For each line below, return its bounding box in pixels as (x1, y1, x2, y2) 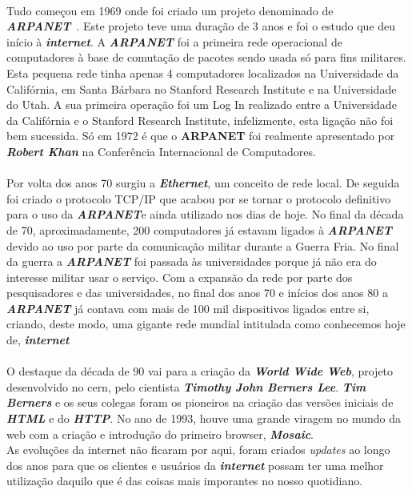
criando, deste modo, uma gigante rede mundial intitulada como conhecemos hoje (6, 315, 406, 332)
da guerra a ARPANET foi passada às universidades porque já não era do (6, 253, 377, 270)
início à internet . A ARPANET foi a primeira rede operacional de (6, 33, 342, 50)
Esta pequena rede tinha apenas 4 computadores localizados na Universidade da (6, 64, 399, 81)
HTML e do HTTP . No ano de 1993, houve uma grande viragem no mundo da (6, 410, 402, 427)
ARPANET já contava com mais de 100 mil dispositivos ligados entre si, (6, 299, 370, 316)
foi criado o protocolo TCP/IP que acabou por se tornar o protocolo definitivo (6, 190, 391, 207)
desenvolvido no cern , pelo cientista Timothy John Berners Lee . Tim (6, 378, 366, 395)
